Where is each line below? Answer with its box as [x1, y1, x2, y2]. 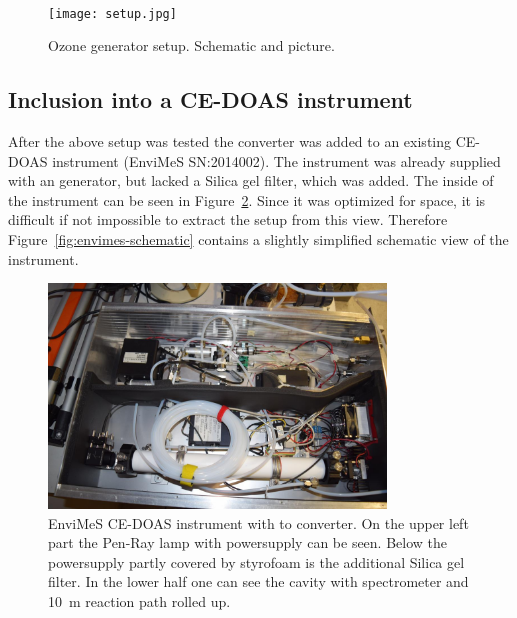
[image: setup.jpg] [48, 6, 177, 21]
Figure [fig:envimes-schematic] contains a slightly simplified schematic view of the [8, 229, 509, 250]
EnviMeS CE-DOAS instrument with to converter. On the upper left [48, 512, 469, 533]
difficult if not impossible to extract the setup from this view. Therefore [8, 209, 448, 230]
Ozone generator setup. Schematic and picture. [48, 35, 335, 56]
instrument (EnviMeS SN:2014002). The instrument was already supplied [52, 150, 501, 171]
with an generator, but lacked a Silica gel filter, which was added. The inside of [8, 170, 494, 191]
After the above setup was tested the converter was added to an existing [8, 131, 452, 152]
